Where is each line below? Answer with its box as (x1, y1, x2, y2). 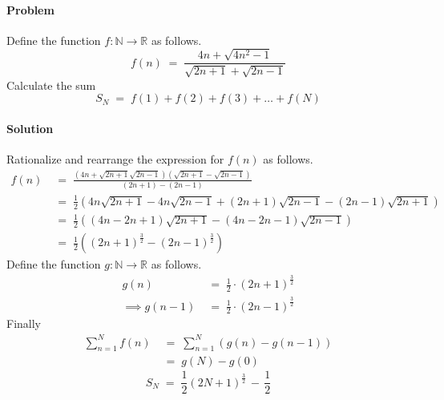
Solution (6, 119, 54, 136)
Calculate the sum (6, 76, 96, 93)
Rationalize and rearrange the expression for (6, 151, 224, 168)
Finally (6, 315, 41, 332)
